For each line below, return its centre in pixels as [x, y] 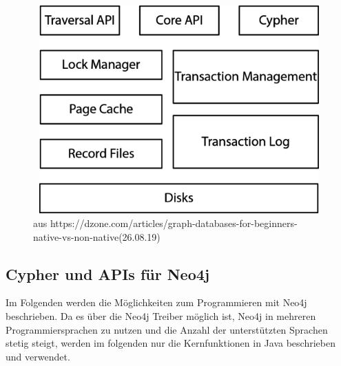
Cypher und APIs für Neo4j [108, 273]
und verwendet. [38, 356]
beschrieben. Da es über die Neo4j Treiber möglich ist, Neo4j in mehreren [161, 315]
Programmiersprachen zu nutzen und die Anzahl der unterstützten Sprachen [167, 329]
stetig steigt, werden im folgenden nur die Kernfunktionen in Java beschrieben [170, 343]
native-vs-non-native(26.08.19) [97, 236]
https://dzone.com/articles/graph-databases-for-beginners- [174, 223]
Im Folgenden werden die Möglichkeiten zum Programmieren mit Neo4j [156, 302]
